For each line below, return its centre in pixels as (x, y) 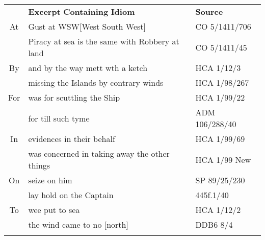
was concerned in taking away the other (99, 153)
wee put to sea (54, 210)
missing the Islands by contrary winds (96, 82)
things (39, 165)
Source (209, 11)
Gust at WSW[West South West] (87, 26)
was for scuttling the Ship (74, 97)
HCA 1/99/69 (220, 139)
